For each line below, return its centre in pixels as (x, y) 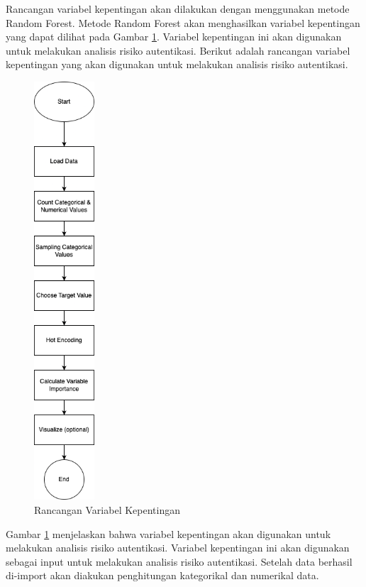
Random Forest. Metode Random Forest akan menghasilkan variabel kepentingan (183, 22)
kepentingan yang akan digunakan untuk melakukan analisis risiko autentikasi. (177, 64)
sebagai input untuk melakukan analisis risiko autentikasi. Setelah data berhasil (179, 561)
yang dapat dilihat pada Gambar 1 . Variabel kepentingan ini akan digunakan (174, 37)
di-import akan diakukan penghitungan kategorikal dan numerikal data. (162, 575)
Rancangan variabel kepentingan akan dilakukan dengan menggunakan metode (178, 9)
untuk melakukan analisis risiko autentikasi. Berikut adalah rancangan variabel (178, 50)
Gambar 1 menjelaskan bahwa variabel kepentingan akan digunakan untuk (168, 533)
